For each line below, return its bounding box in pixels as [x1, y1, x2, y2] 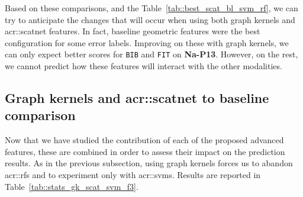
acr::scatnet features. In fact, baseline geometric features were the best [5, 25, 260, 37]
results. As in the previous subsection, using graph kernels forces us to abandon [5, 157, 293, 169]
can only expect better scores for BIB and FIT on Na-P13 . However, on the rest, [5, 48, 298, 60]
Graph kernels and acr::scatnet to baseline [5, 89, 269, 107]
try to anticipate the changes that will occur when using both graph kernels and [5, 13, 295, 25]
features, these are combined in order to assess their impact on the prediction [5, 145, 285, 157]
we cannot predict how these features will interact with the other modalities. [5, 60, 282, 72]
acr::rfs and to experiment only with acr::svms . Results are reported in [5, 169, 261, 180]
